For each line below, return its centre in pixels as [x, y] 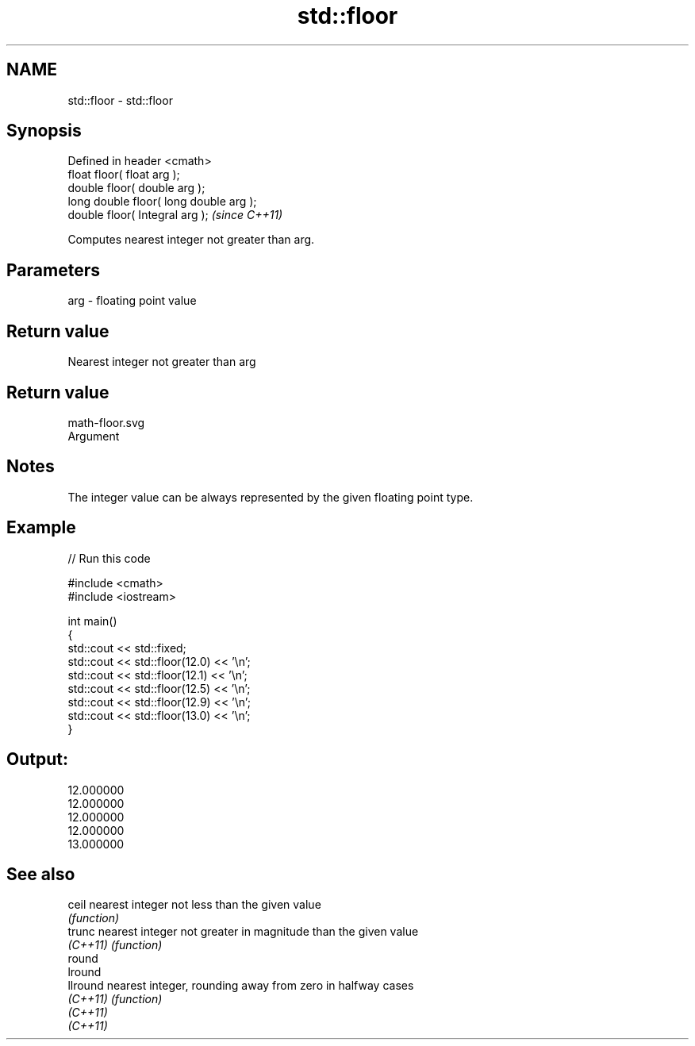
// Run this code [109, 558]
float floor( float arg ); [124, 175]
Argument [94, 436]
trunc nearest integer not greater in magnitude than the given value [243, 932]
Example [41, 528]
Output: [37, 760]
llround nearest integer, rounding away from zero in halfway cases [241, 986]
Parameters [53, 270]
